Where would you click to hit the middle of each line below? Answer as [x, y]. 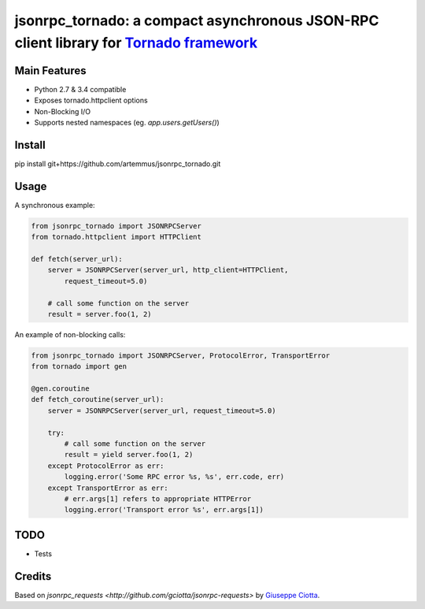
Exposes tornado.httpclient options [91, 100]
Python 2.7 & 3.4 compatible [80, 89]
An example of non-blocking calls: [70, 334]
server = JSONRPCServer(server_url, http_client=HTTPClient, [168, 270]
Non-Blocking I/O [62, 111]
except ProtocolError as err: [106, 466]
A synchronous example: [55, 205]
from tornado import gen [79, 367]
